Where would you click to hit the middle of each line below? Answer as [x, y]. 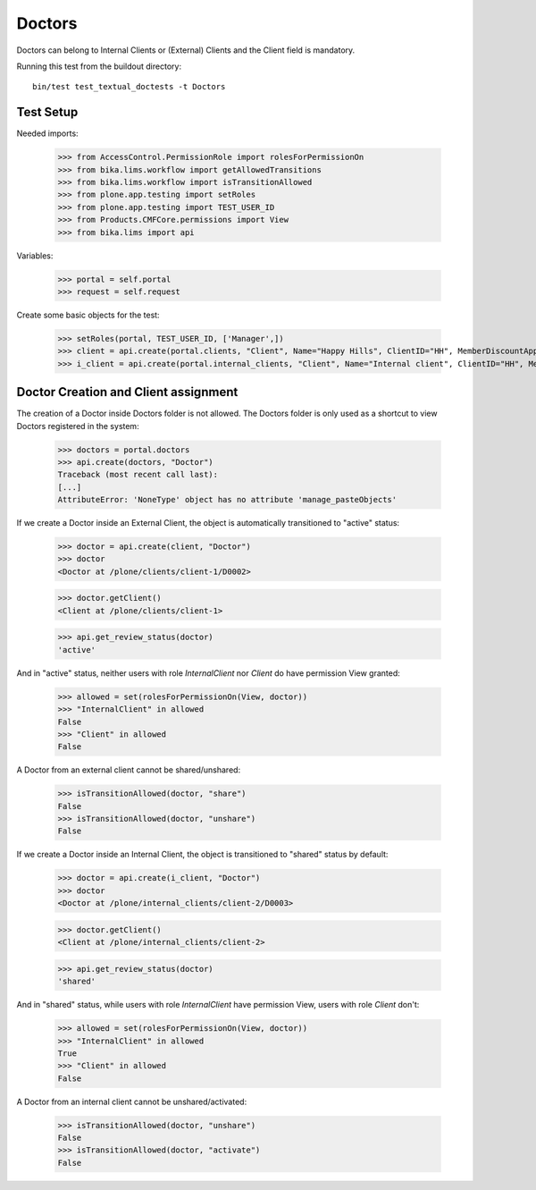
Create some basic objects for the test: [88, 315]
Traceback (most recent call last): [138, 475]
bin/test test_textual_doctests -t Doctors [129, 87]
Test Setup [47, 112]
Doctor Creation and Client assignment [127, 392]
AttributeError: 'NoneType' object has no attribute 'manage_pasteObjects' [227, 500]
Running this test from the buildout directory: [99, 66]
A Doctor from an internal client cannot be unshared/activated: [132, 1101]
